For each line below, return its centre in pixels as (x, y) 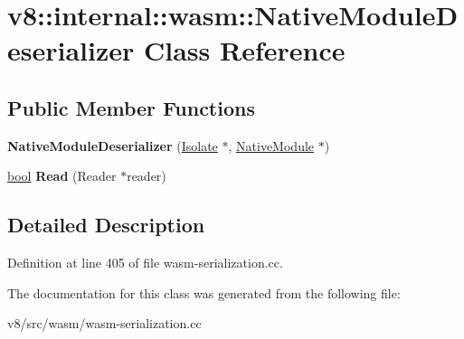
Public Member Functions (131, 107)
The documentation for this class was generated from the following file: (204, 292)
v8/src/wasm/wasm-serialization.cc (104, 323)
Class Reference (245, 50)
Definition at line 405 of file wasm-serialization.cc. (145, 263)
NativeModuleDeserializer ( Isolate (113, 145)
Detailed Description (106, 225)
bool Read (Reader (62, 176)
